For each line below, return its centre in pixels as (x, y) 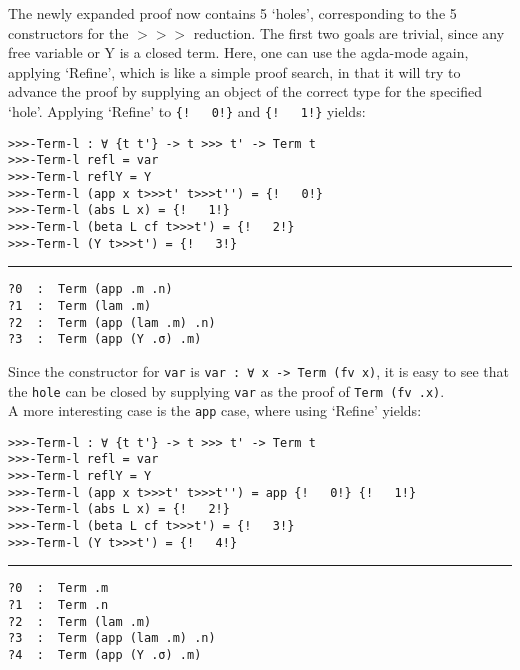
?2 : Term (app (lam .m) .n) (112, 322)
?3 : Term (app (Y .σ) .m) (105, 339)
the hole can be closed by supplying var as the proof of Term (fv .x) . (226, 390)
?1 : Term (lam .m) (80, 305)
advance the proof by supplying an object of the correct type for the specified (245, 91)
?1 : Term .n (58, 605)
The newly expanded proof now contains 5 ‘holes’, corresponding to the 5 (232, 13)
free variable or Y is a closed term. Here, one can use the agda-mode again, (238, 52)
